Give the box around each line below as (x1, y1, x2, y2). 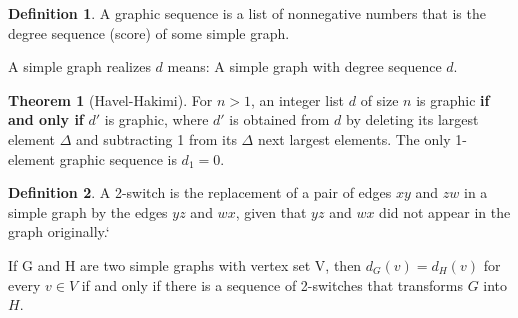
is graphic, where (104, 109, 209, 130)
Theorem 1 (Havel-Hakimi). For (8, 89, 213, 110)
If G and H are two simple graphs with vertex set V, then (8, 254, 362, 275)
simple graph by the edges (8, 201, 168, 222)
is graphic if (416, 89, 490, 110)
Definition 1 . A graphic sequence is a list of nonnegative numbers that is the (8, 3, 486, 23)
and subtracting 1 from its (76, 128, 237, 149)
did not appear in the (379, 201, 511, 222)
